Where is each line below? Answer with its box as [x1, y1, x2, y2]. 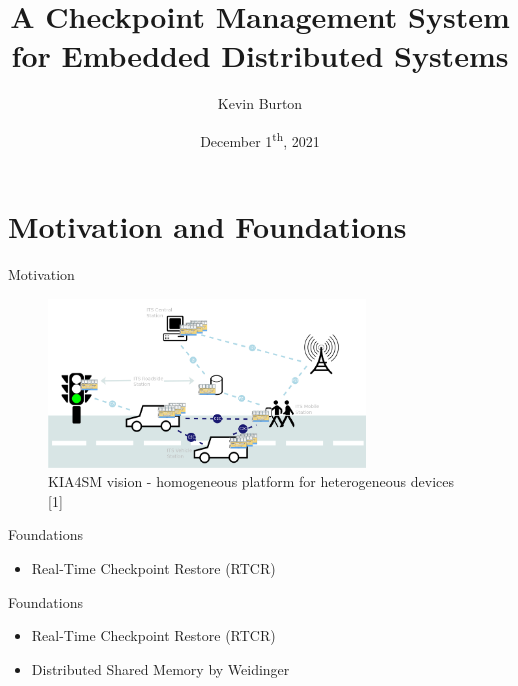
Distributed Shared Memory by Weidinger [31, 658, 290, 679]
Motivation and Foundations [8, 206, 407, 247]
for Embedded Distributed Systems [11, 35, 509, 76]
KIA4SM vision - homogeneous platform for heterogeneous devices [48, 471, 455, 492]
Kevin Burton [217, 93, 303, 114]
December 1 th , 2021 [200, 127, 320, 151]
